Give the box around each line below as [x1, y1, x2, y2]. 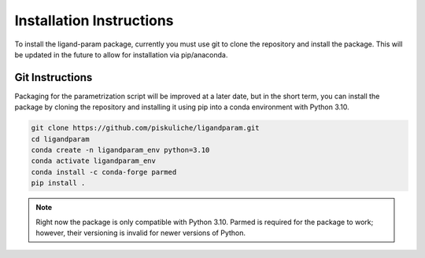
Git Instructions [14, 71, 93, 84]
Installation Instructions [14, 12, 174, 29]
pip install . [31, 179, 86, 188]
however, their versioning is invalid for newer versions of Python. [35, 228, 246, 238]
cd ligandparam [31, 135, 90, 143]
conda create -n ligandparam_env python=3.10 [31, 146, 210, 154]
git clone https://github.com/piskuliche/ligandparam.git [31, 123, 260, 133]
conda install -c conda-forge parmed [31, 168, 177, 176]
